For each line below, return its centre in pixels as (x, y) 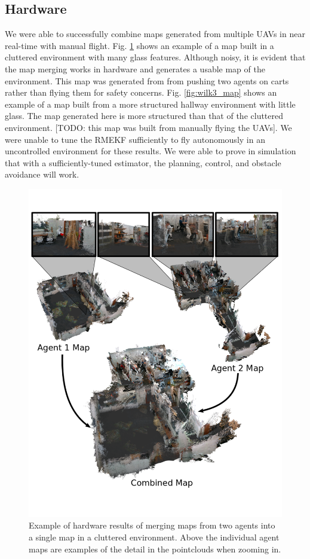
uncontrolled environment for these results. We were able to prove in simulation (151, 151)
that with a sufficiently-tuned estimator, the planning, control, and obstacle (143, 162)
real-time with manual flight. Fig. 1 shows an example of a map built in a (139, 45)
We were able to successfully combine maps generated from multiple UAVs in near (155, 34)
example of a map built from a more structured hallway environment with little (150, 104)
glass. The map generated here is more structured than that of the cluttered (144, 116)
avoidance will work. (42, 174)
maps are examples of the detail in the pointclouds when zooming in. (155, 549)
